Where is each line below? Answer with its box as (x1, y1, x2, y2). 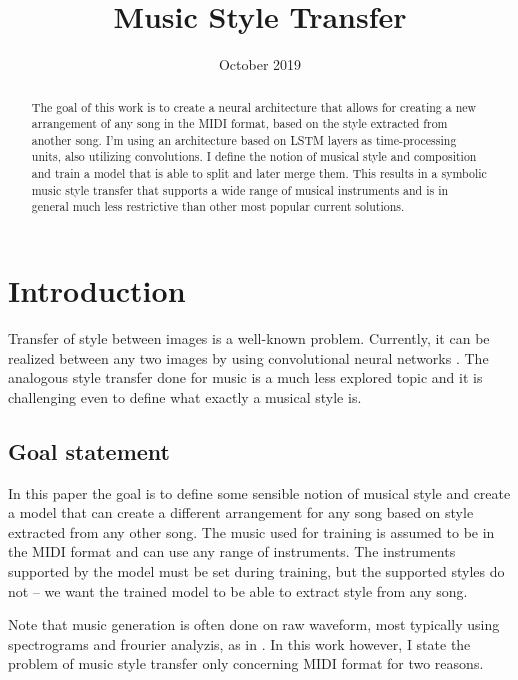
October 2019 (218, 54, 302, 75)
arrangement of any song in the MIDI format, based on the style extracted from (31, 115, 448, 132)
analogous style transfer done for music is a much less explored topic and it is (8, 367, 483, 388)
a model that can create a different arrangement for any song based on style (8, 502, 474, 523)
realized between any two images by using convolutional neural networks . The (8, 347, 489, 368)
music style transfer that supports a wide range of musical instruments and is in (31, 181, 449, 198)
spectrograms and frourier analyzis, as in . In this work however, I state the (8, 633, 471, 654)
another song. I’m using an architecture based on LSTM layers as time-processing (31, 131, 457, 148)
